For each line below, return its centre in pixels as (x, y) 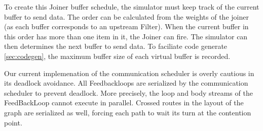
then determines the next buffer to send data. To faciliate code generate (116, 46)
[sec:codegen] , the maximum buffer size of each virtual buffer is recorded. (117, 56)
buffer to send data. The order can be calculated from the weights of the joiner (126, 16)
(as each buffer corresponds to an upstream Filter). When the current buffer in (126, 26)
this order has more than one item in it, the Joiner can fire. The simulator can (126, 36)
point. (13, 122)
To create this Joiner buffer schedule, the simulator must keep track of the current (132, 7)
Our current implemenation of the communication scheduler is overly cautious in (129, 73)
